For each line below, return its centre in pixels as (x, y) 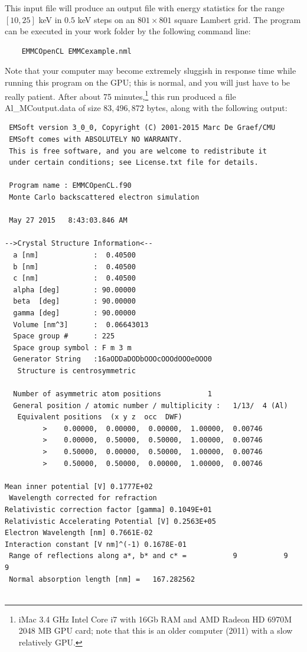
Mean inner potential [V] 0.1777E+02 (79, 486)
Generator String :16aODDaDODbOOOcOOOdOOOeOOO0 (112, 359)
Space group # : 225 (64, 336)
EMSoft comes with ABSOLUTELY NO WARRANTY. (96, 139)
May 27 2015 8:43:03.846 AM (68, 221)
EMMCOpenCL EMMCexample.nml (76, 51)
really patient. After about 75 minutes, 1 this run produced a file (120, 95)
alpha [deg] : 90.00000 (74, 290)
